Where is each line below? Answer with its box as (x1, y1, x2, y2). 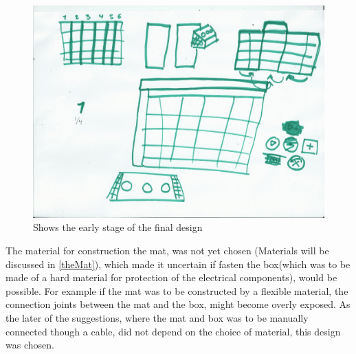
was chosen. (5, 338, 54, 352)
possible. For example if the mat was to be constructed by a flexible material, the (5, 283, 348, 298)
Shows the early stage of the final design (33, 220, 203, 234)
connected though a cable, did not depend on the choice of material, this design (5, 324, 341, 338)
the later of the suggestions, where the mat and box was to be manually (5, 311, 309, 325)
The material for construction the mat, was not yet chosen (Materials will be (5, 243, 329, 258)
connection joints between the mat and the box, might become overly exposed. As (5, 297, 351, 311)
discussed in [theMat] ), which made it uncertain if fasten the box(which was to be (5, 256, 351, 271)
